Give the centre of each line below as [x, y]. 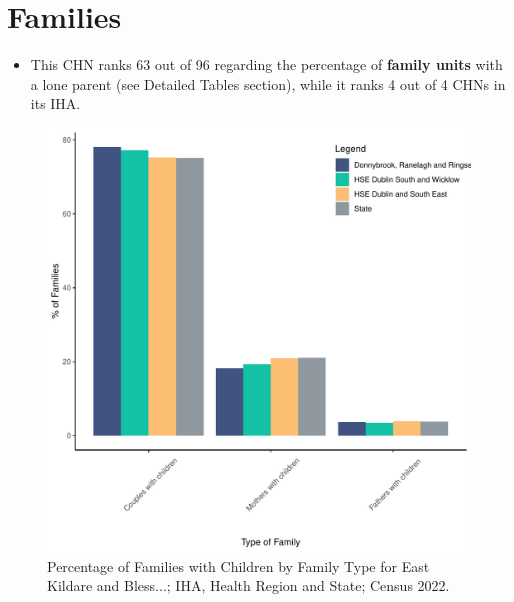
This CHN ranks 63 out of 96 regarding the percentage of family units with [266, 64]
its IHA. [55, 103]
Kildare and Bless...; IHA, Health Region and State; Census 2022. [248, 585]
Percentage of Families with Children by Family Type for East [238, 565]
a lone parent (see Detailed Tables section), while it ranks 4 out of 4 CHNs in [268, 83]
